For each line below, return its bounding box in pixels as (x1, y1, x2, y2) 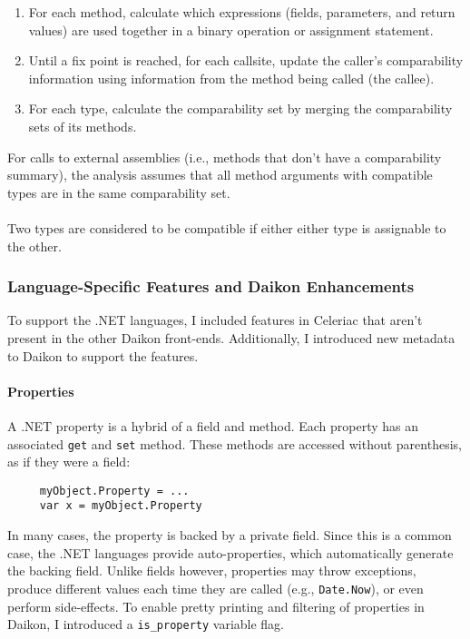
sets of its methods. (28, 116, 137, 135)
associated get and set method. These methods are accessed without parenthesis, (7, 434, 462, 453)
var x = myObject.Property (39, 499, 202, 513)
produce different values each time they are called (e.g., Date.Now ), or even (7, 578, 424, 597)
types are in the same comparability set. (7, 182, 230, 202)
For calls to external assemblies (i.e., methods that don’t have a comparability (7, 147, 442, 166)
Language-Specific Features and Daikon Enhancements (7, 275, 415, 298)
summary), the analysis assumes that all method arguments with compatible (7, 165, 433, 184)
